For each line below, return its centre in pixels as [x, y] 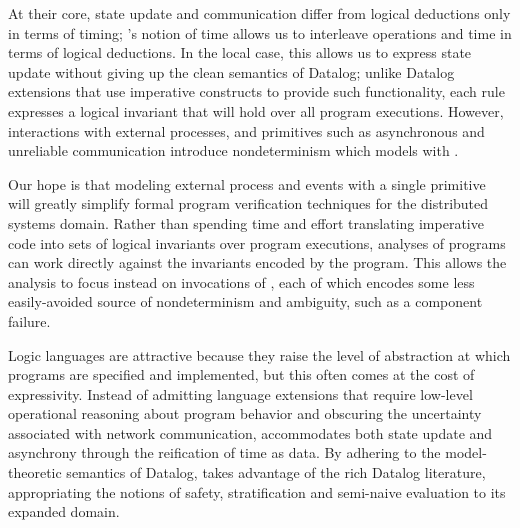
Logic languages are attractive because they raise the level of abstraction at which [259, 354]
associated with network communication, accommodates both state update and [250, 432]
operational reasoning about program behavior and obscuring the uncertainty [245, 413]
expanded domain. [64, 511]
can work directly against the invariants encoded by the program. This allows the [257, 262]
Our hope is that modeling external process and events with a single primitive [247, 183]
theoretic [35, 472]
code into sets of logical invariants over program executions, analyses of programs [257, 242]
